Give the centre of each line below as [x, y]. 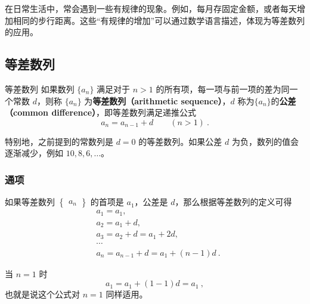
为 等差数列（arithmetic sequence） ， [157, 100]
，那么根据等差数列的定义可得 [233, 202]
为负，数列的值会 [265, 141]
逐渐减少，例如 [34, 153]
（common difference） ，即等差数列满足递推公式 [101, 112]
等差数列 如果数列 [40, 89]
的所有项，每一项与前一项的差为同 [223, 89]
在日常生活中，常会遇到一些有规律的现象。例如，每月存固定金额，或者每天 [151, 8]
